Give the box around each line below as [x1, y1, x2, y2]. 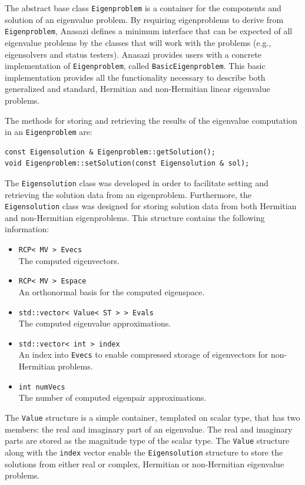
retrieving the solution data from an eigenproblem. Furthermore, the [5, 188, 252, 200]
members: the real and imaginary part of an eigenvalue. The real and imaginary [5, 423, 293, 435]
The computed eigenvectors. [18, 254, 120, 266]
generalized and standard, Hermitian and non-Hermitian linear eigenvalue [5, 83, 270, 95]
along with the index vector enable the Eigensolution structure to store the [5, 446, 283, 458]
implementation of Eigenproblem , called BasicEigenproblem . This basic [5, 60, 266, 72]
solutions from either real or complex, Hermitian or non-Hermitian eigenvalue [5, 457, 284, 470]
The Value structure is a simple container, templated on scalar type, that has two [5, 411, 300, 423]
